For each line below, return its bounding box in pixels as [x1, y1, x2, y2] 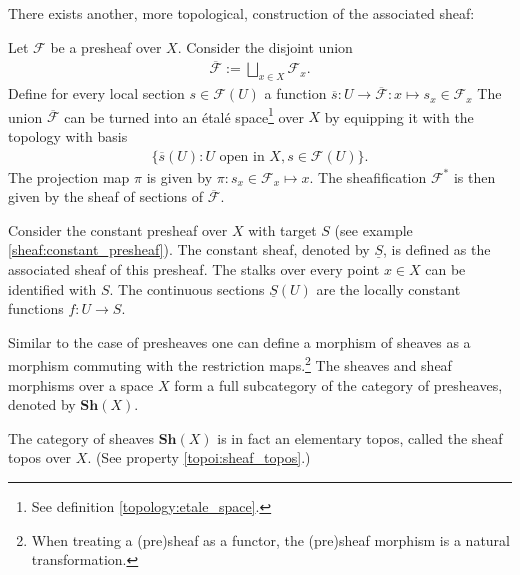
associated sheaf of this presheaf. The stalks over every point [8, 259, 380, 280]
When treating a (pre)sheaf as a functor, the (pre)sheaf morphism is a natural [31, 529, 510, 550]
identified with [8, 278, 97, 299]
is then [453, 166, 496, 187]
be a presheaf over [50, 36, 162, 57]
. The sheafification [309, 166, 427, 187]
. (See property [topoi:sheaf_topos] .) [87, 447, 311, 468]
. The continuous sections [109, 278, 265, 299]
